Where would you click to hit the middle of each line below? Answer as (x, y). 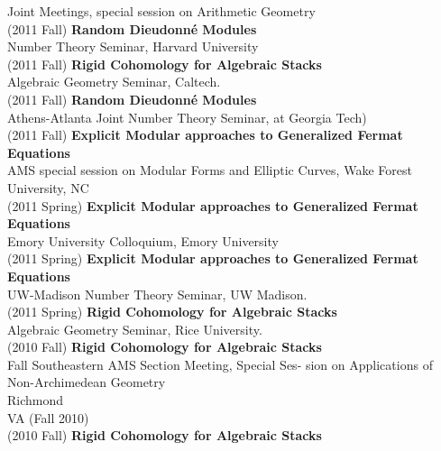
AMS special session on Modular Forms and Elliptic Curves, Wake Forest (210, 170)
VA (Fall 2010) (48, 417)
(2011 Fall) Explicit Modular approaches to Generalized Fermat (205, 135)
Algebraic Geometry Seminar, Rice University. (135, 329)
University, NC (48, 187)
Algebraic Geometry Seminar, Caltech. (114, 82)
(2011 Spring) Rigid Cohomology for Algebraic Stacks (172, 312)
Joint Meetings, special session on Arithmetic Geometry (161, 11)
